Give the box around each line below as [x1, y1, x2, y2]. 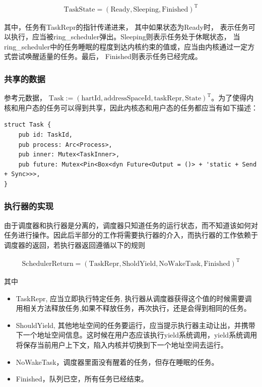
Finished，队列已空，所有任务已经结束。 [16, 373, 148, 384]
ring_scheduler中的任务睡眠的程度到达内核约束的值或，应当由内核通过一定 [4, 41, 248, 51]
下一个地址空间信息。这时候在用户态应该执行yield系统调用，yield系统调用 [16, 329, 257, 340]
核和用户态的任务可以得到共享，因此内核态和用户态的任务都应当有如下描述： [4, 102, 258, 113]
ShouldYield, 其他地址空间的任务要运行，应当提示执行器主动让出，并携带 [16, 319, 255, 330]
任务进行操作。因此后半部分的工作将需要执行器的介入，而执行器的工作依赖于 [4, 230, 258, 240]
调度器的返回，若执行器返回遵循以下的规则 [4, 239, 145, 250]
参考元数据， [4, 92, 46, 103]
